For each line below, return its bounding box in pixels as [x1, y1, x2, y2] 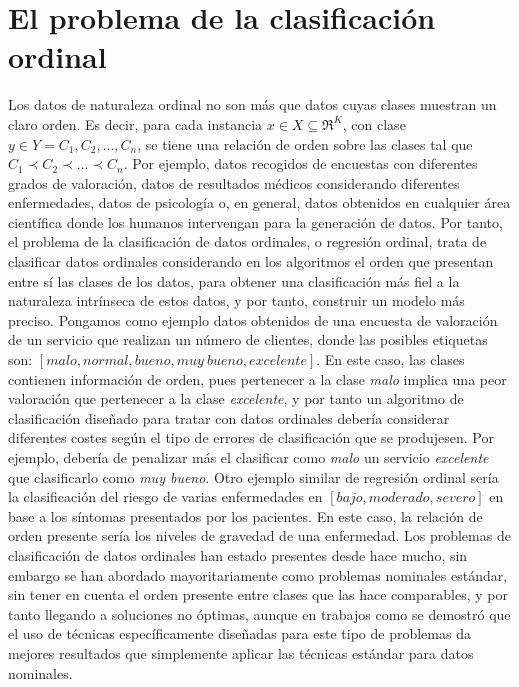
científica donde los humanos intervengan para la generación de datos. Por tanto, [8, 211, 503, 232]
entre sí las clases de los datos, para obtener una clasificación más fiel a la [8, 270, 460, 291]
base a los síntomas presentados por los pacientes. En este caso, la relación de [8, 505, 483, 526]
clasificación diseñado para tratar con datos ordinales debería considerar [8, 407, 450, 428]
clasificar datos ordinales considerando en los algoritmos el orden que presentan [8, 251, 494, 272]
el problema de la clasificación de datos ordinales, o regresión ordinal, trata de [8, 231, 487, 252]
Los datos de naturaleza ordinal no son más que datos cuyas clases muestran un [8, 94, 497, 115]
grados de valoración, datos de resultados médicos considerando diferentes [8, 172, 460, 193]
